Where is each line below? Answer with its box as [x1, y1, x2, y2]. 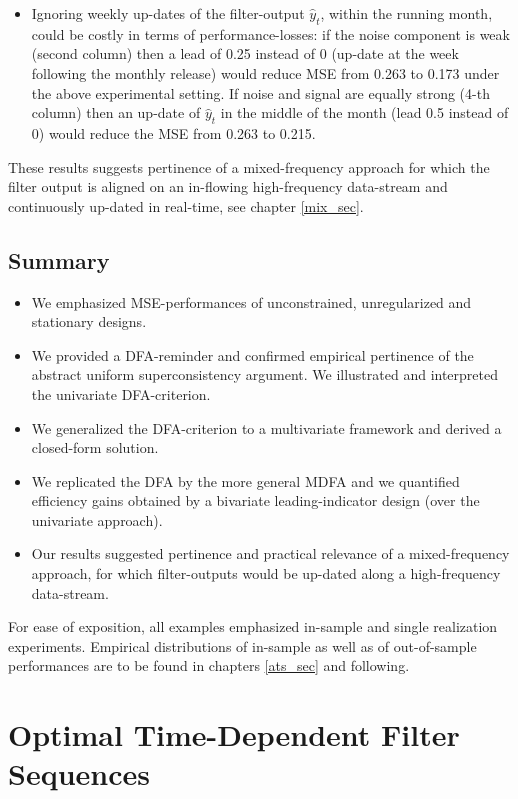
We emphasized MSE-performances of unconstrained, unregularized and [31, 291, 472, 312]
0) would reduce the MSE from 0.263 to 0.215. [31, 122, 316, 143]
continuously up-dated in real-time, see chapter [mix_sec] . [8, 195, 364, 216]
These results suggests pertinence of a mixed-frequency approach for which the [8, 156, 490, 177]
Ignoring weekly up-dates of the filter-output [31, 3, 305, 23]
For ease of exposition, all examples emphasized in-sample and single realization [8, 616, 498, 637]
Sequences [8, 753, 150, 794]
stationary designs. [31, 311, 147, 332]
